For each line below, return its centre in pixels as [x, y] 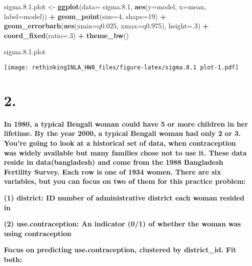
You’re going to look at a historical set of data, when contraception [120, 143]
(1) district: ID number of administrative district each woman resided [124, 197]
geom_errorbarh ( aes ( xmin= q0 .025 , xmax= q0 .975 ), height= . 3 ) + [106, 26]
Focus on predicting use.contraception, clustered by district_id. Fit [120, 250]
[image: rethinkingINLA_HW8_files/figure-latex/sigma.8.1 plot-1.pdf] [121, 67]
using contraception [38, 233]
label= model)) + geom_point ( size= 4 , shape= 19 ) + [85, 16]
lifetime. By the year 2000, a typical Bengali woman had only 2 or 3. [122, 133]
